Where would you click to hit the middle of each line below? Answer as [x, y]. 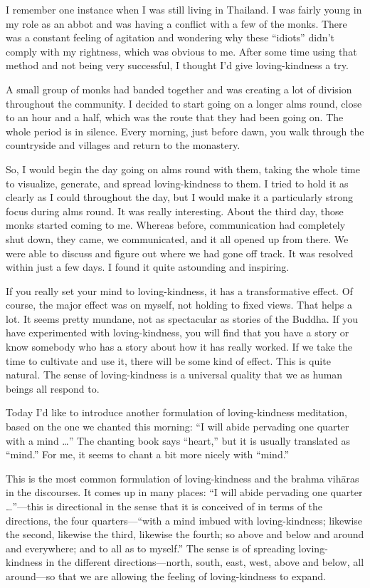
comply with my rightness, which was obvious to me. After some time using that [181, 51]
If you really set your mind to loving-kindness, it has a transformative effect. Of [179, 290]
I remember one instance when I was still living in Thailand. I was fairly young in [184, 9]
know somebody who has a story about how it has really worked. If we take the [179, 347]
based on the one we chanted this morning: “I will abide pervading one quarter [178, 427]
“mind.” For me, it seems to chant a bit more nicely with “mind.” [148, 454]
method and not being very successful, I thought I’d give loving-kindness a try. [177, 65]
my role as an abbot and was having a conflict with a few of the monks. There [176, 23]
